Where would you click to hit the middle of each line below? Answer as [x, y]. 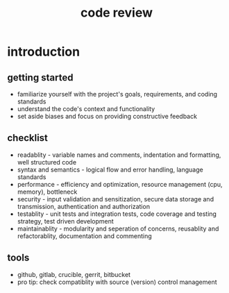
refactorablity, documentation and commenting [85, 236]
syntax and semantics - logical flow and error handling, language [110, 169]
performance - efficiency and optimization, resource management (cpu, [120, 184]
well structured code [47, 162]
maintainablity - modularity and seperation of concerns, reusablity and [118, 228]
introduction [44, 52]
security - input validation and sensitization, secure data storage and [115, 199]
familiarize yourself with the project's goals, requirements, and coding [117, 94]
